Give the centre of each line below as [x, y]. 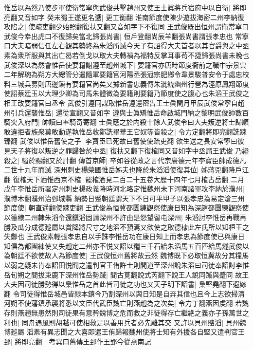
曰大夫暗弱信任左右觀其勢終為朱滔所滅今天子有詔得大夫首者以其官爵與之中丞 [126, 46]
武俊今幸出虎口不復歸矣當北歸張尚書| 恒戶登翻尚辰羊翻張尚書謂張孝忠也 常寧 [126, 36]
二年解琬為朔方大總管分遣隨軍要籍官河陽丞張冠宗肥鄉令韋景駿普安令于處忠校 [126, 74]
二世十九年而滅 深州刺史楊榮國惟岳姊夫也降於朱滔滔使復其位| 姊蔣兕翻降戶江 [126, 170]
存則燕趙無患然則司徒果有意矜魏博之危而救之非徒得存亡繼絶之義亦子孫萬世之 [126, 313]
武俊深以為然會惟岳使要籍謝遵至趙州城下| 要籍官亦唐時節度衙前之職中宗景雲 [125, 64]
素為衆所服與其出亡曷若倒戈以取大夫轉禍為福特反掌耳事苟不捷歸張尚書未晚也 [126, 55]
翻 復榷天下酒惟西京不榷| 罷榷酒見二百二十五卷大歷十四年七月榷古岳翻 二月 [124, 179]
